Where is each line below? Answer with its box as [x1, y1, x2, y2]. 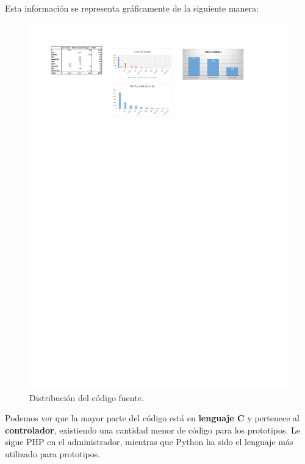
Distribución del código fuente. [29, 391, 144, 404]
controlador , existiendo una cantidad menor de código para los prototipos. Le [5, 423, 301, 436]
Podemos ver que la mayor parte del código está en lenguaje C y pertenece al [5, 412, 300, 424]
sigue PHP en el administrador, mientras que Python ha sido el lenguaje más [5, 435, 293, 448]
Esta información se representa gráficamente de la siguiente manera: [5, 2, 259, 14]
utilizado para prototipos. [5, 448, 101, 460]
